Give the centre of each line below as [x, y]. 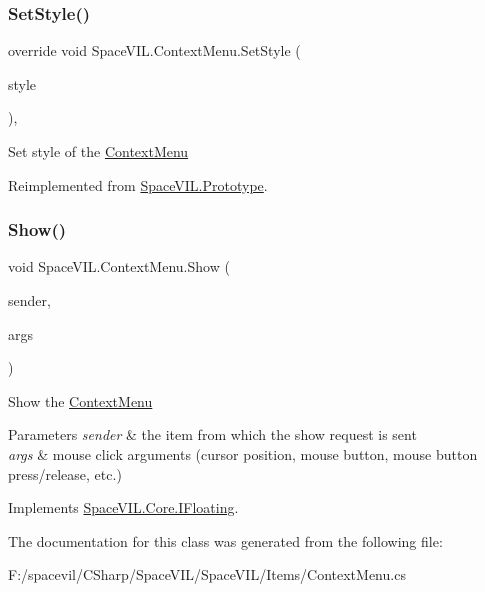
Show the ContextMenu [80, 400]
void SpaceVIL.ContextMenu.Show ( [119, 266]
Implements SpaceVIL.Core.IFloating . [123, 507]
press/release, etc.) [65, 473]
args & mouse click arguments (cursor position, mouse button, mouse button [243, 453]
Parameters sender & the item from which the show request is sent [212, 434]
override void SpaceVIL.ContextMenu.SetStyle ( [154, 50]
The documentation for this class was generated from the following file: [225, 540]
